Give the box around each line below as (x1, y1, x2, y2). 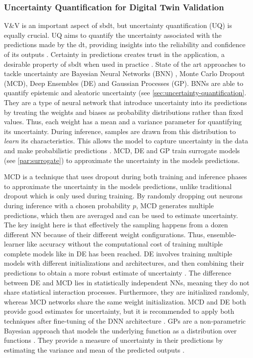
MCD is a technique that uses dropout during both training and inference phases (4, 171, 247, 182)
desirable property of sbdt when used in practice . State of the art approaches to (4, 58, 246, 69)
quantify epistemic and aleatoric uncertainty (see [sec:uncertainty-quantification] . (4, 87, 247, 98)
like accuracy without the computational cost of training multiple (26, 239, 223, 249)
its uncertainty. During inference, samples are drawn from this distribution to (4, 126, 236, 136)
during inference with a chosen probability (4, 200, 131, 210)
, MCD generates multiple (136, 200, 214, 210)
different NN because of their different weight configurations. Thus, (4, 229, 205, 239)
